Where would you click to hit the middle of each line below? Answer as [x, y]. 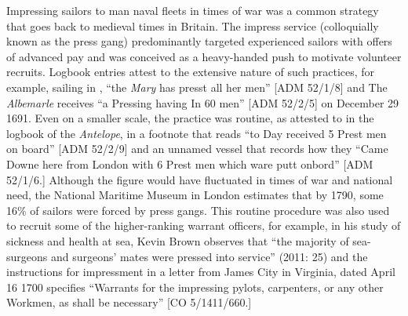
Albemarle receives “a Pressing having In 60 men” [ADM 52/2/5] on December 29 [203, 102]
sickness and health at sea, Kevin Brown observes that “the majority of [178, 240]
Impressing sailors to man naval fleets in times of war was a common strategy [193, 10]
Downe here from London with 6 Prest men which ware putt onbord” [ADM [190, 163]
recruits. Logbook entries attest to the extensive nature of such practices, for [191, 72]
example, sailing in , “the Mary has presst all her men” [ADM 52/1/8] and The [197, 87]
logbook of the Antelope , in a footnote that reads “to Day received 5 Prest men [197, 133]
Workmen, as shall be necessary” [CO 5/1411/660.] [129, 302]
